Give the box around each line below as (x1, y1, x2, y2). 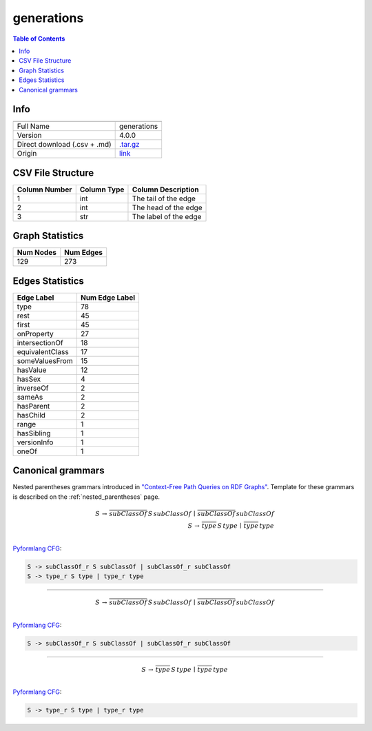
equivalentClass (17, 347, 69, 356)
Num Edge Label (80, 293, 136, 302)
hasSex (17, 374, 41, 384)
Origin (17, 149, 37, 158)
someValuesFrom (17, 356, 73, 365)
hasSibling (17, 428, 51, 437)
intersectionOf (17, 338, 63, 347)
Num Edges (64, 248, 103, 258)
